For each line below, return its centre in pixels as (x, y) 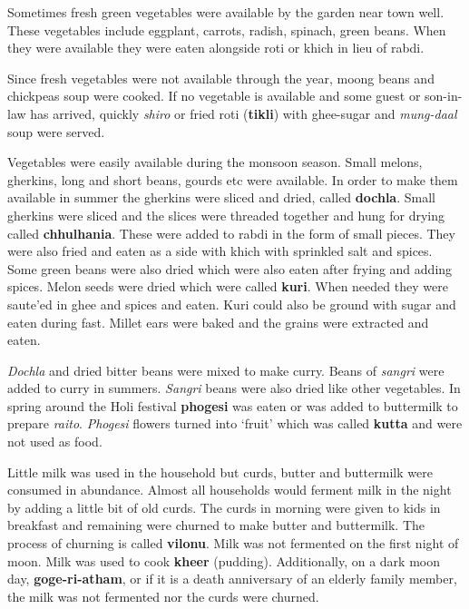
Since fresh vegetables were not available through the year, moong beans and (221, 78)
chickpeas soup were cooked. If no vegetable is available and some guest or (214, 96)
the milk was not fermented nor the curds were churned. (163, 596)
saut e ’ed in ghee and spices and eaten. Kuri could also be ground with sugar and (232, 304)
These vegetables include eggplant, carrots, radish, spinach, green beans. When (227, 29)
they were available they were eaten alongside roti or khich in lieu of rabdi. (216, 48)
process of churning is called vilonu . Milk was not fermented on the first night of (233, 543)
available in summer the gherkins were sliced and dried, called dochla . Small (221, 197)
